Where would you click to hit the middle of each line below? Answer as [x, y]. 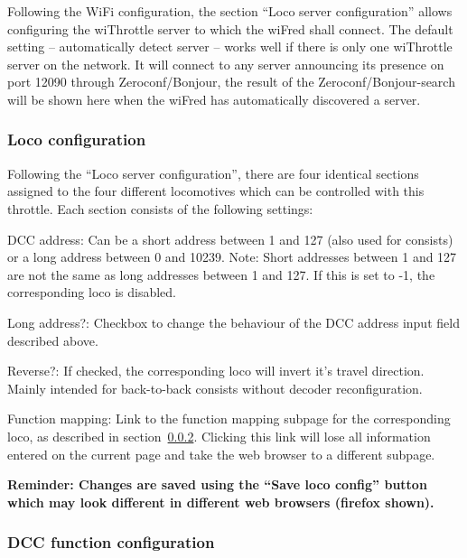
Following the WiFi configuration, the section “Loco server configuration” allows [230, 11]
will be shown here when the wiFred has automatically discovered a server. [214, 99]
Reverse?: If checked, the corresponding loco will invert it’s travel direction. [216, 371]
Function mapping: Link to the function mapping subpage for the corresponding [229, 418]
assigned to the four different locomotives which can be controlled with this [216, 191]
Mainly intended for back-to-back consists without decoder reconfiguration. [215, 388]
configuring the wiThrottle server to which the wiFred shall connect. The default [230, 28]
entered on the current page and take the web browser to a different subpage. [221, 454]
